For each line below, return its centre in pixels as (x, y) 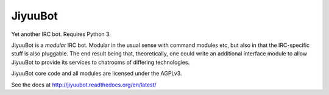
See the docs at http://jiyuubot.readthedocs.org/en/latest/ (84, 85)
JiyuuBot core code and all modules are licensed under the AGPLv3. (97, 74)
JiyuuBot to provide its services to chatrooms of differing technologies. (101, 62)
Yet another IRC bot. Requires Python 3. (61, 34)
